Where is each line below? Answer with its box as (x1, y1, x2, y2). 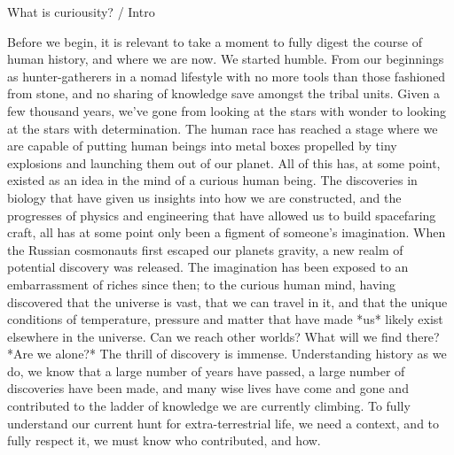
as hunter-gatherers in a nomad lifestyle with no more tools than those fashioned (7, 66, 446, 85)
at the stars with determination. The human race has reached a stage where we (7, 119, 438, 137)
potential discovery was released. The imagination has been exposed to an (7, 258, 409, 276)
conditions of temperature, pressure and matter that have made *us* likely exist (7, 310, 443, 328)
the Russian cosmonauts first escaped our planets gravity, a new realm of (7, 240, 403, 258)
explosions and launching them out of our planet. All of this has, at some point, (7, 153, 441, 172)
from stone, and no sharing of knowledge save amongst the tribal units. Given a (7, 84, 440, 103)
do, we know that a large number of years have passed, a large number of (7, 361, 405, 380)
